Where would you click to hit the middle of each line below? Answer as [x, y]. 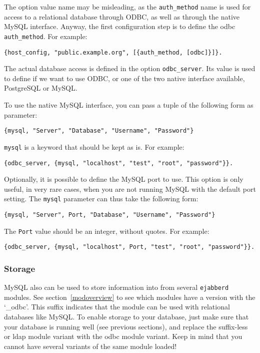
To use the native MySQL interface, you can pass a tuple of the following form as [129, 105]
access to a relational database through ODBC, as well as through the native [122, 16]
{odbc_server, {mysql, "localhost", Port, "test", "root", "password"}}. [129, 247]
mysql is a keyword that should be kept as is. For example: [94, 146]
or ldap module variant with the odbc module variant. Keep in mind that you [123, 336]
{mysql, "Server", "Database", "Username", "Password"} [99, 131]
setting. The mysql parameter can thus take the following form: [101, 199]
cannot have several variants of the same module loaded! [90, 346]
